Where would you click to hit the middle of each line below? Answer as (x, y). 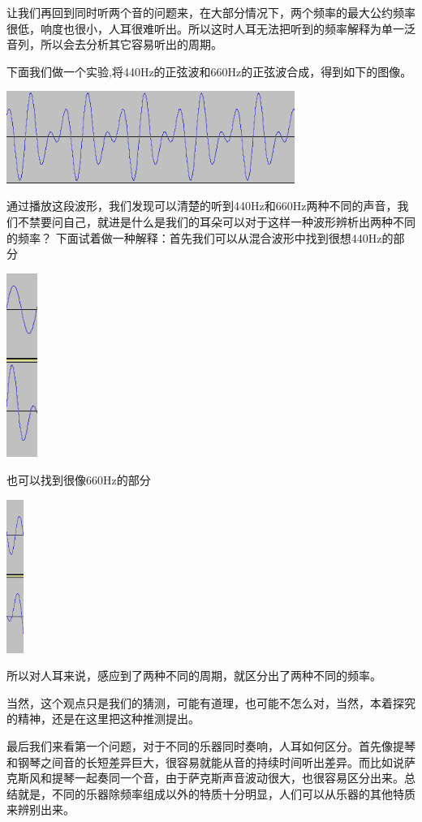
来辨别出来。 (41, 809)
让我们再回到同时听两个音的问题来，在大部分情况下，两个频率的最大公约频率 (211, 12)
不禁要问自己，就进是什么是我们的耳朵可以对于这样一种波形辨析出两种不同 (216, 221)
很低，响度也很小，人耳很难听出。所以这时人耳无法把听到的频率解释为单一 (205, 28)
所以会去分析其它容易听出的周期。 (131, 44)
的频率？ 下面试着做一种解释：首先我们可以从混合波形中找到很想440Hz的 (200, 237)
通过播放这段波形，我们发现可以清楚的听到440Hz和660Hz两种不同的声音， (202, 206)
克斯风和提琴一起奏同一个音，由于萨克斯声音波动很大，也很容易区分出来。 (205, 778)
